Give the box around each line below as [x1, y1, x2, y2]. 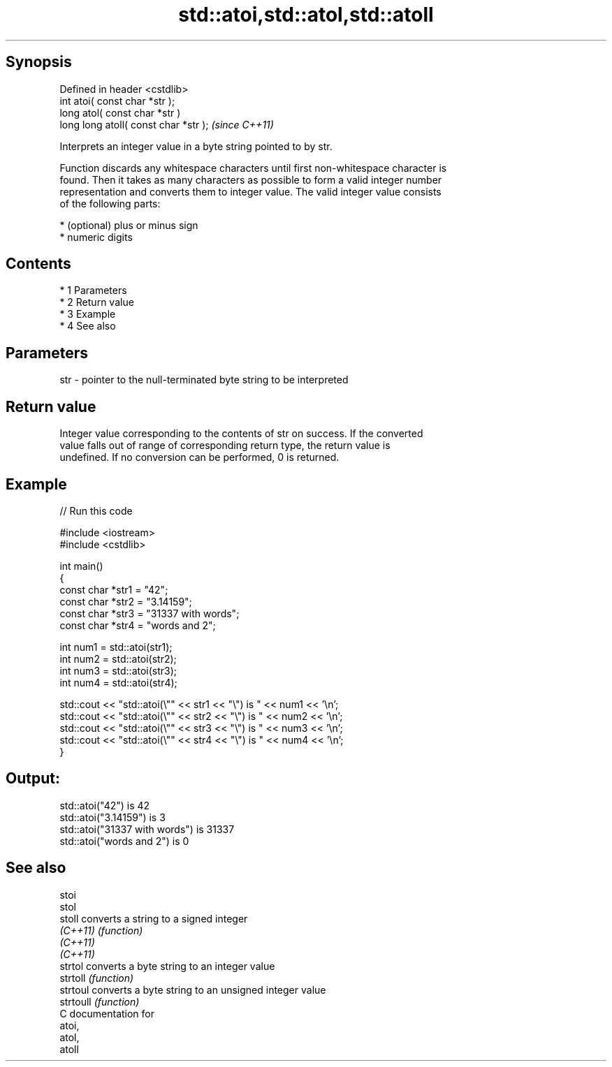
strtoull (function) [59, 995, 140, 1008]
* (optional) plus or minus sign [59, 219, 198, 231]
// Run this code [59, 504, 133, 517]
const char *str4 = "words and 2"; [59, 619, 216, 631]
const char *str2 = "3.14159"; [59, 595, 192, 608]
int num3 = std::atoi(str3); [59, 664, 177, 677]
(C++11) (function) [59, 924, 143, 936]
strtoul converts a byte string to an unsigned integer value [59, 983, 326, 996]
